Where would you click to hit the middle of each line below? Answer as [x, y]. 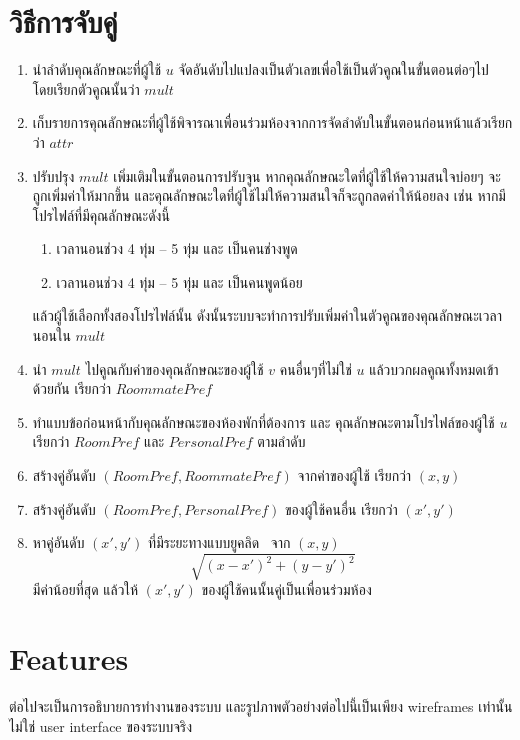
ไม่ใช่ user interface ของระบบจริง [101, 725]
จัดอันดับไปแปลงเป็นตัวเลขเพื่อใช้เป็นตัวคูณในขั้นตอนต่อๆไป [333, 69]
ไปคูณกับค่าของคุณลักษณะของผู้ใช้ [174, 368]
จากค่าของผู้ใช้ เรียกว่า [354, 475]
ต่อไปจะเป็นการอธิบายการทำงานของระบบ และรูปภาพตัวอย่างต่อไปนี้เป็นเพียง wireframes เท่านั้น [261, 706]
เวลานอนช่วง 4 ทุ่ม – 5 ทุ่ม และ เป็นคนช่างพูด [177, 248]
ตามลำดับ [281, 441]
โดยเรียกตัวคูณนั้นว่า [86, 88]
